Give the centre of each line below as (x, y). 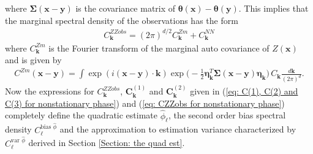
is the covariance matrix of (126, 8)
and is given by (33, 60)
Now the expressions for (50, 91)
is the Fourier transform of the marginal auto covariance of (159, 48)
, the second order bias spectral (227, 115)
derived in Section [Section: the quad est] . (107, 143)
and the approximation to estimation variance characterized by (178, 129)
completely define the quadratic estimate (81, 115)
